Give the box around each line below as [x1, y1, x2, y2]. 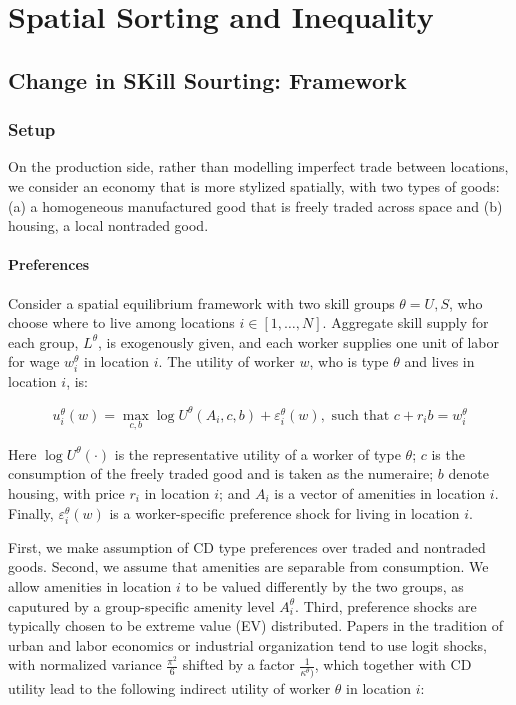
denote [448, 463, 489, 484]
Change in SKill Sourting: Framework [8, 64, 407, 95]
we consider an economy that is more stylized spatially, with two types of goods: [8, 175, 500, 196]
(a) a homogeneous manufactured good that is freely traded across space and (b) [8, 195, 503, 216]
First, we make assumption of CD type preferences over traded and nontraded [8, 536, 486, 557]
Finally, [8, 502, 54, 523]
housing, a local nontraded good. [8, 215, 209, 236]
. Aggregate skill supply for [322, 312, 489, 333]
